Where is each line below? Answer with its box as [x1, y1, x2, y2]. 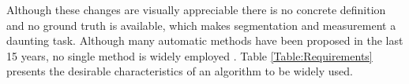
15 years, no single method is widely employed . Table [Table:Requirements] [6, 47, 373, 64]
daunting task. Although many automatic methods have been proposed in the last [6, 32, 403, 49]
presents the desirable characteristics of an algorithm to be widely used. [6, 63, 353, 79]
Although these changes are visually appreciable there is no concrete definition [6, 2, 386, 17]
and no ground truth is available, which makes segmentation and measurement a [6, 16, 396, 33]
